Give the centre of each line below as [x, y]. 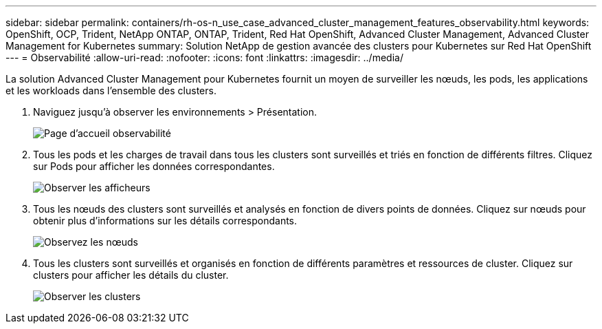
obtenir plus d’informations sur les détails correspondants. [165, 221]
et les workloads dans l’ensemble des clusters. [111, 91]
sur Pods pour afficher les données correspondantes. [154, 166]
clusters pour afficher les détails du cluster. [131, 275]
